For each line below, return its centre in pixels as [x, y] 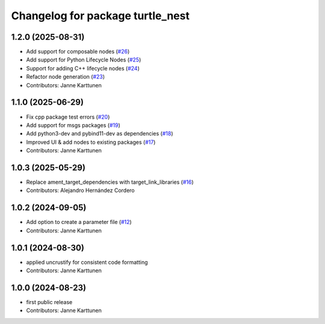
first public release [49, 302]
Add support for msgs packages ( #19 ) [73, 125]
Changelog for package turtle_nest [100, 16]
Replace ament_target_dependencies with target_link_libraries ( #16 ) [110, 182]
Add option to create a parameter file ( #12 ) [79, 222]
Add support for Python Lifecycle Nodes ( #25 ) [84, 60]
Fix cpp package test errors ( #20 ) [68, 117]
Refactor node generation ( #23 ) [66, 77]
